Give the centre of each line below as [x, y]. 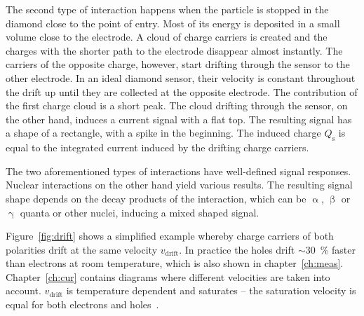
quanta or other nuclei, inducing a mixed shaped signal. [140, 212]
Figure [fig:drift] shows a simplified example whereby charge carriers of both [170, 236]
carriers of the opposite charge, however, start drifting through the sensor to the [178, 64]
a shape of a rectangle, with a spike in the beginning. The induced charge [163, 133]
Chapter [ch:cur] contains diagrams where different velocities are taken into [168, 276]
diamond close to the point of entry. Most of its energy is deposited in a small [173, 23]
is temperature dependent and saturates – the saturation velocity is [211, 290]
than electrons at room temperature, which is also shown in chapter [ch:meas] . [175, 263]
